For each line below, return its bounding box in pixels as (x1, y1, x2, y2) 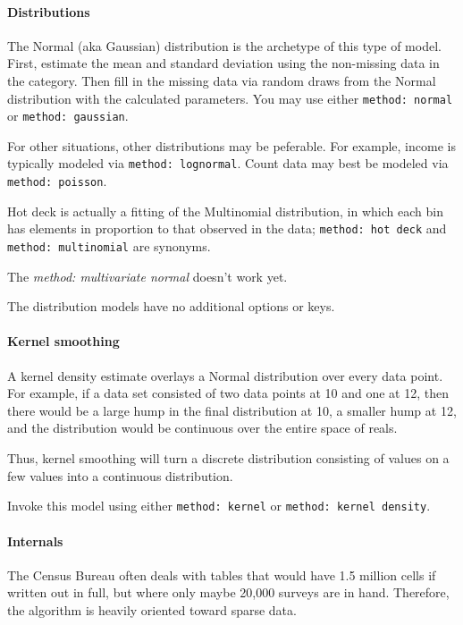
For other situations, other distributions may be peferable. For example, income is (7, 136, 456, 155)
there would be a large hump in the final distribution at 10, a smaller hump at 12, (7, 401, 457, 419)
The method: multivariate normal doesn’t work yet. (7, 266, 288, 285)
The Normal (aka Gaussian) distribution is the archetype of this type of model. (7, 36, 442, 55)
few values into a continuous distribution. (7, 466, 233, 485)
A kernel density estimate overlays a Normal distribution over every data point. (7, 366, 443, 384)
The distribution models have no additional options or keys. (7, 297, 335, 316)
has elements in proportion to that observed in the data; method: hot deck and (7, 219, 447, 238)
